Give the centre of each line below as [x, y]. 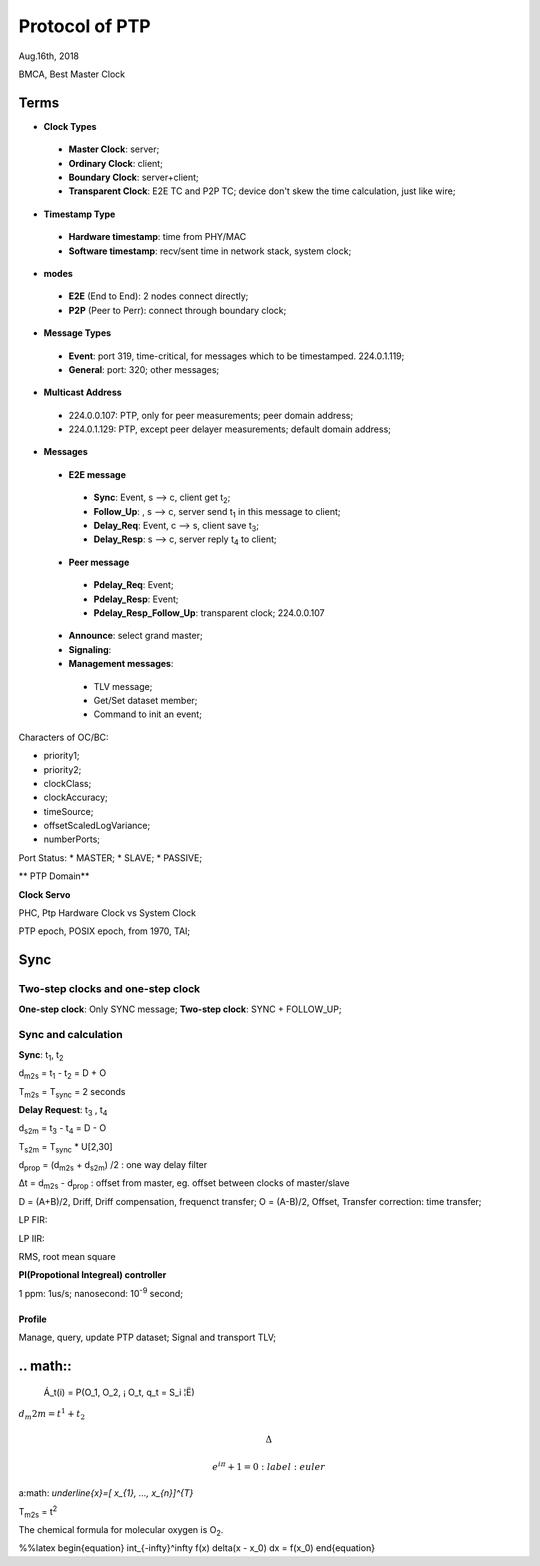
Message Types [77, 333]
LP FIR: [33, 1220]
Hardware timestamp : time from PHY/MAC [157, 237]
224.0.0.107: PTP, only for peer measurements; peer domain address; [211, 415]
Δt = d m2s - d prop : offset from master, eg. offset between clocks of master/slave [184, 1184]
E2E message [97, 474]
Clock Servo [44, 894]
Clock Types [70, 126]
